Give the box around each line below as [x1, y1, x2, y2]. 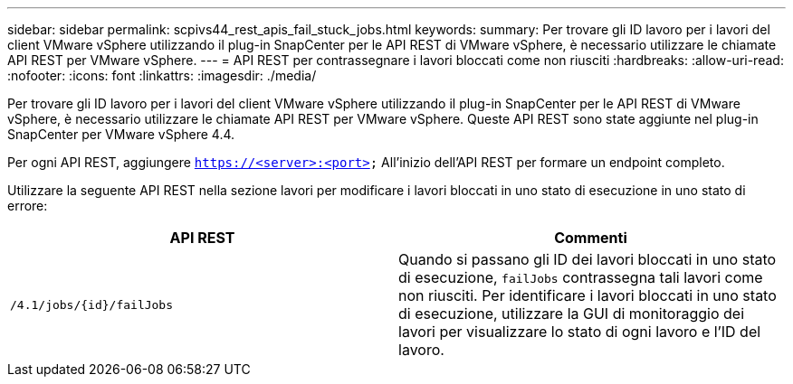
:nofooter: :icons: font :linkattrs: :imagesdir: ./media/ [7, 68, 317, 83]
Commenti [554, 229, 627, 247]
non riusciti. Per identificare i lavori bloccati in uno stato [398, 286, 777, 304]
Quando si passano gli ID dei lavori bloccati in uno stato [398, 250, 777, 268]
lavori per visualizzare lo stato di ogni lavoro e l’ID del [398, 323, 761, 341]
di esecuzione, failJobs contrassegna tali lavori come [398, 268, 763, 286]
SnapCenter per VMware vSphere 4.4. [7, 126, 235, 142]
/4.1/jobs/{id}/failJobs [10, 297, 174, 312]
